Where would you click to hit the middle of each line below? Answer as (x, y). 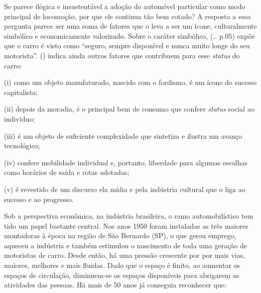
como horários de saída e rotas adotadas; (67, 172)
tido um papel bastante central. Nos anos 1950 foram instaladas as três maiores (126, 225)
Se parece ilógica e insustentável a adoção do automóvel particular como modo (125, 6)
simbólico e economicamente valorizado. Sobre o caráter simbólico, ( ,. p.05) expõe (129, 35)
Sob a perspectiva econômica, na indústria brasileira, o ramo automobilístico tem (129, 216)
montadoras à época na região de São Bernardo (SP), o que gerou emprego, (120, 235)
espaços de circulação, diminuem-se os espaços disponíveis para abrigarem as (122, 275)
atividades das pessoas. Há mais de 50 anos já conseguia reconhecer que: (115, 285)
